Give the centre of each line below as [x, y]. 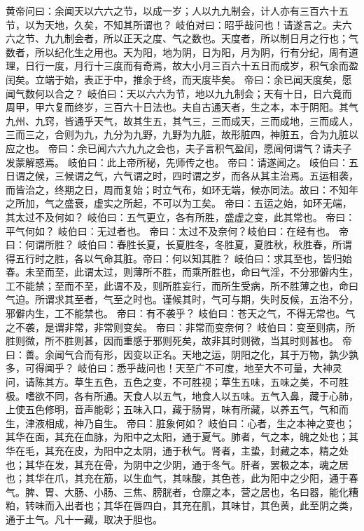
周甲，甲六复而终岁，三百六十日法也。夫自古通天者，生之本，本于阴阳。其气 [182, 107]
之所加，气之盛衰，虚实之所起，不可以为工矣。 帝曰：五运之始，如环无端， [179, 203]
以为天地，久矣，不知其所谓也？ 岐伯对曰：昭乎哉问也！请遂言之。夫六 [188, 24]
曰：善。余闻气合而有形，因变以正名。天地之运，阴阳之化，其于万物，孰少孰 [182, 354]
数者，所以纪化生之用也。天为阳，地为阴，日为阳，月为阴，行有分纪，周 [172, 52]
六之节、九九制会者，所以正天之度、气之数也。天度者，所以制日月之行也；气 [182, 38]
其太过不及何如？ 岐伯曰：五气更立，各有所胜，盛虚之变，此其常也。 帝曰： [181, 216]
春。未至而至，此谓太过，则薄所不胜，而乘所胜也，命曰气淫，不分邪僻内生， [182, 272]
